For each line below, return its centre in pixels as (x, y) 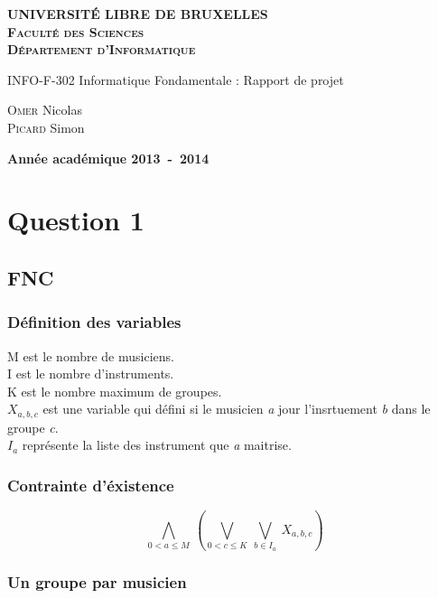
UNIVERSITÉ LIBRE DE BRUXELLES (138, 14)
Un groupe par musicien (97, 581)
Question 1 (76, 220)
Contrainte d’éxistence (91, 485)
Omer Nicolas (45, 110)
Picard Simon (46, 127)
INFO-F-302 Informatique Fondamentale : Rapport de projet (176, 79)
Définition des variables (94, 322)
